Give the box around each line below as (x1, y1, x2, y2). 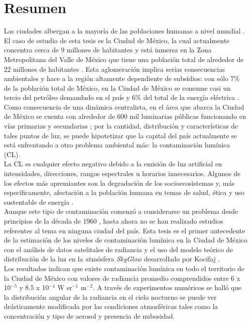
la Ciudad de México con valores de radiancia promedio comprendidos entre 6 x (4, 273, 240, 283)
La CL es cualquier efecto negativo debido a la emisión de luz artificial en (4, 159, 222, 169)
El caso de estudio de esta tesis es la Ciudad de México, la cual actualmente (4, 35, 230, 45)
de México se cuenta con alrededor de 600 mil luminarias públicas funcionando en (4, 111, 246, 121)
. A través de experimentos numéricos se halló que (93, 282, 242, 292)
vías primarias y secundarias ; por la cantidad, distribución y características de (4, 121, 238, 131)
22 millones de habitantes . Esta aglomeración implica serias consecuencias (4, 64, 225, 74)
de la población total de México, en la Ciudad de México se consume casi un (4, 82, 231, 93)
